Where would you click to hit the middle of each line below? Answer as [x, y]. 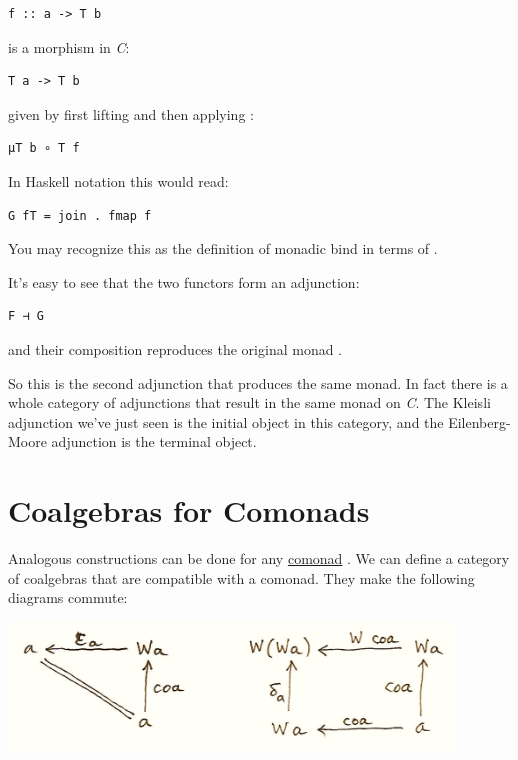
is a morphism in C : [69, 46]
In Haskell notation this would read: [118, 180]
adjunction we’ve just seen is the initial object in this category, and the [226, 421]
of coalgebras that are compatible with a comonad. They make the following [241, 577]
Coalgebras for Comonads [189, 510]
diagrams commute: [68, 597]
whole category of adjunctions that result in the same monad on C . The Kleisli [249, 402]
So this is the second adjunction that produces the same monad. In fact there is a [258, 382]
